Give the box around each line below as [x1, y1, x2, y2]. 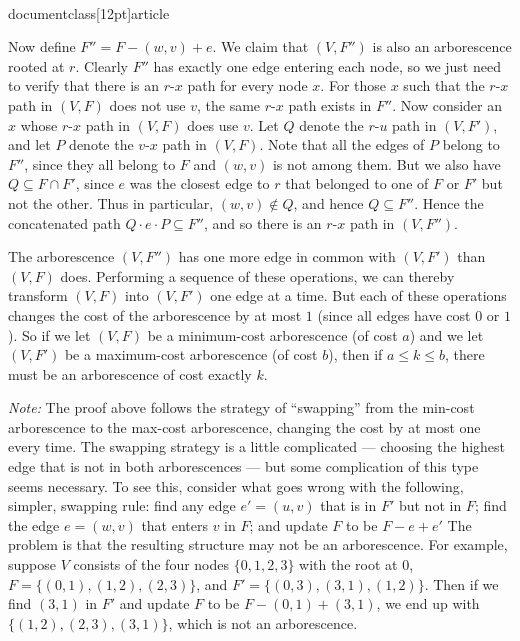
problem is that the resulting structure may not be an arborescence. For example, [8, 534, 508, 555]
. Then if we [424, 573, 499, 594]
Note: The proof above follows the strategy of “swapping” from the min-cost [8, 397, 475, 418]
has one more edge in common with [178, 246, 396, 267]
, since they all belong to [24, 153, 176, 174]
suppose [8, 554, 56, 575]
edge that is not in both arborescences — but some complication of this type [8, 456, 479, 477]
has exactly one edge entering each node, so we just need [153, 55, 501, 76]
